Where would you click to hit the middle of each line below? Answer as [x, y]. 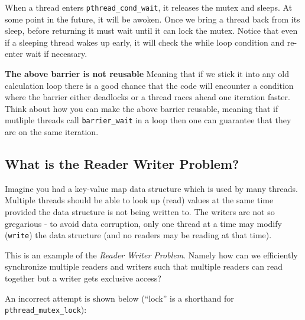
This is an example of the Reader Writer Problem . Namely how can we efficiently [151, 255]
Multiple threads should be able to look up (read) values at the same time [139, 200]
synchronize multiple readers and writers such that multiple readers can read [144, 266]
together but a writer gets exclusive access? [83, 278]
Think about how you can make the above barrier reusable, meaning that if [142, 108]
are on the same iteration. [52, 132]
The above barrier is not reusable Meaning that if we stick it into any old [147, 74]
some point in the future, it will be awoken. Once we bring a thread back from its [152, 19]
